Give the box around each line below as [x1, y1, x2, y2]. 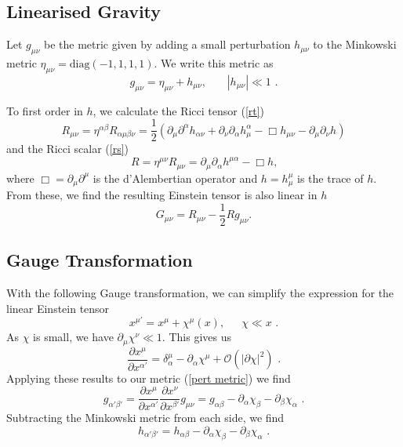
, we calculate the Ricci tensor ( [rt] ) [93, 102, 265, 118]
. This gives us [162, 329, 231, 345]
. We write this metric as [154, 55, 274, 71]
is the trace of [297, 169, 364, 186]
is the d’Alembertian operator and [93, 169, 258, 186]
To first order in [6, 102, 83, 118]
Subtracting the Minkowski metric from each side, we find [6, 409, 285, 426]
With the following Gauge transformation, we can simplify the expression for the [6, 285, 394, 301]
